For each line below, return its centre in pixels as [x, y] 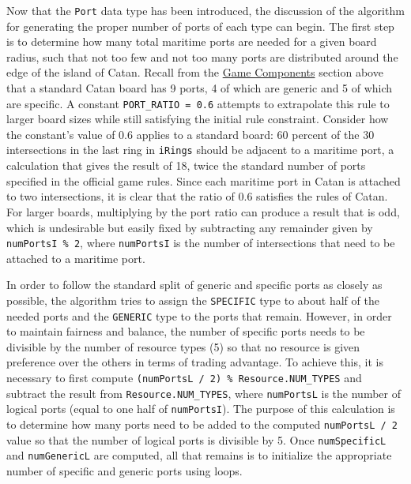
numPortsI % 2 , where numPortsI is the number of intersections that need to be [201, 243]
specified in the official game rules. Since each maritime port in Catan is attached [204, 180]
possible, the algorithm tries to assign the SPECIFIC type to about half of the [193, 300]
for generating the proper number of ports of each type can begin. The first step [200, 26]
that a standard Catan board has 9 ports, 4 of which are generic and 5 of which [200, 88]
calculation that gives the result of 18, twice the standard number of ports [186, 165]
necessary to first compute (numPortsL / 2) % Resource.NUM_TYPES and [184, 378]
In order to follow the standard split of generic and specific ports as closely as [194, 285]
